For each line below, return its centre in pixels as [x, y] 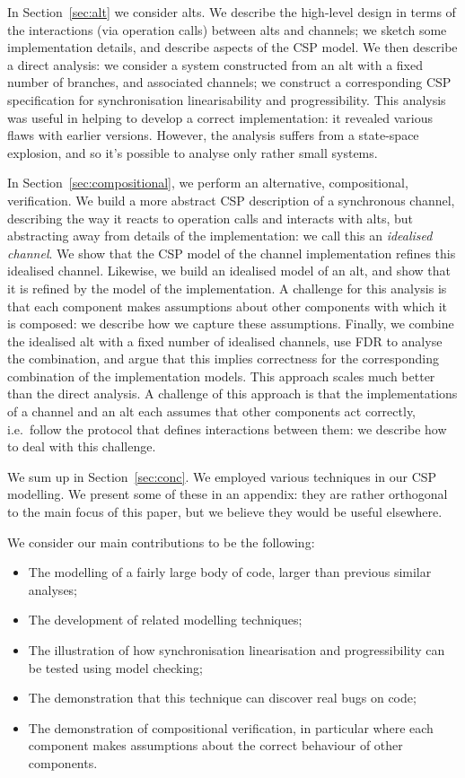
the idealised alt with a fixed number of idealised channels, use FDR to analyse [225, 341]
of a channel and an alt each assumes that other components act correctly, [211, 411]
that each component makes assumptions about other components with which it [228, 306]
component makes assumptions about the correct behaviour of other [215, 745]
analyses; [53, 589]
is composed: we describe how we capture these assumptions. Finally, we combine [231, 323]
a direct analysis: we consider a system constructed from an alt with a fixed [215, 64]
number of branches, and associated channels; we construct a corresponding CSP [229, 82]
